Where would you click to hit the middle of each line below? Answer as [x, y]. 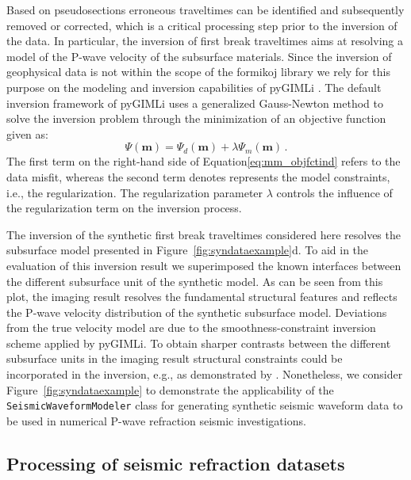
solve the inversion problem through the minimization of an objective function [196, 118]
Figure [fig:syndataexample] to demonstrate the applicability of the [170, 389]
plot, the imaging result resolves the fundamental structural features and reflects [202, 297]
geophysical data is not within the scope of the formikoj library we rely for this [198, 72]
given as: [27, 133]
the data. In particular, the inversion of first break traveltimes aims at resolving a [205, 41]
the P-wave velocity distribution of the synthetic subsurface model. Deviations [197, 312]
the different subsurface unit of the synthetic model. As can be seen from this [195, 281]
